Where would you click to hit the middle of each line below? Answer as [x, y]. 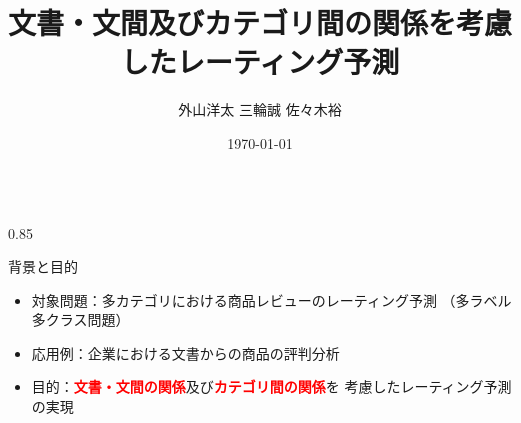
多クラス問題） [80, 319]
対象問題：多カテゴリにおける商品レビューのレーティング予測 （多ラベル [271, 299]
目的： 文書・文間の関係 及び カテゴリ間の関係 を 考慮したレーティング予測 [271, 386]
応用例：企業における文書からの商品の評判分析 [185, 352]
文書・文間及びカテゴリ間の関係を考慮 [260, 22]
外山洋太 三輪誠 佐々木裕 [260, 109]
